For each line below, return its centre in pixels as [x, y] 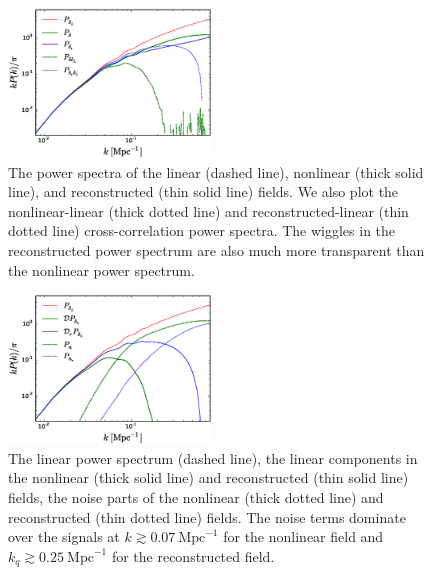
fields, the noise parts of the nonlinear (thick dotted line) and [196, 497]
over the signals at [64, 536]
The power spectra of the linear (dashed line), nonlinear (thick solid [216, 171]
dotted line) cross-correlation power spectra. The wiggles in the [202, 230]
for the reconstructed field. [193, 555]
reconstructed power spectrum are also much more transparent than [216, 250]
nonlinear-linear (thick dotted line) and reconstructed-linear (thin [208, 210]
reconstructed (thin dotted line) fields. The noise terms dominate [207, 516]
